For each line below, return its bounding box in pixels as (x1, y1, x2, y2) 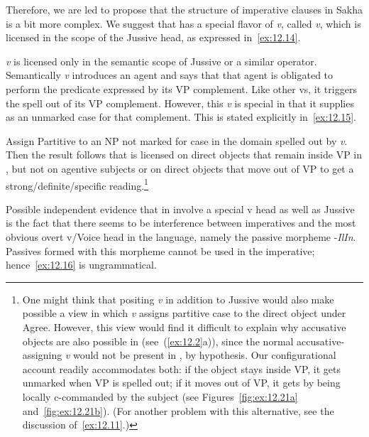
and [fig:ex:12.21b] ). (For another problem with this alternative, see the (22, 403, 334, 418)
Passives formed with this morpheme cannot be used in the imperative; (6, 243, 315, 258)
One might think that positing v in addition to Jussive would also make (22, 291, 334, 306)
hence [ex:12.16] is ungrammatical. (6, 257, 157, 272)
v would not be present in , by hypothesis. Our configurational (65, 347, 336, 362)
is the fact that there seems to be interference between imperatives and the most (6, 215, 356, 230)
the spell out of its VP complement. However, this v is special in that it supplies (6, 95, 354, 110)
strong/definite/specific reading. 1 (6, 176, 148, 193)
